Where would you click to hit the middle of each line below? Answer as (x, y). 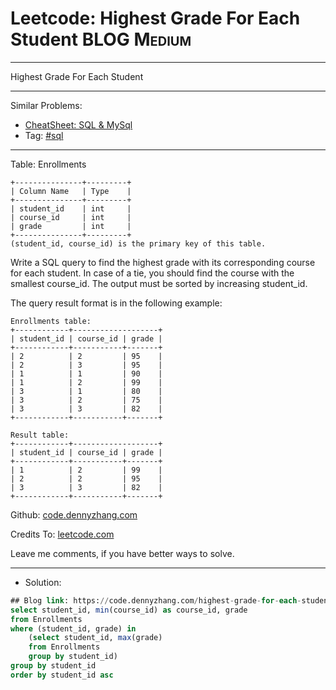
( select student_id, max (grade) (95, 638)
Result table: (40, 435)
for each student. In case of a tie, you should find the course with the (152, 273)
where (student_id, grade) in (73, 628)
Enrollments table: (51, 321)
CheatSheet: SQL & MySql (78, 124)
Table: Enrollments (48, 164)
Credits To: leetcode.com (62, 534)
